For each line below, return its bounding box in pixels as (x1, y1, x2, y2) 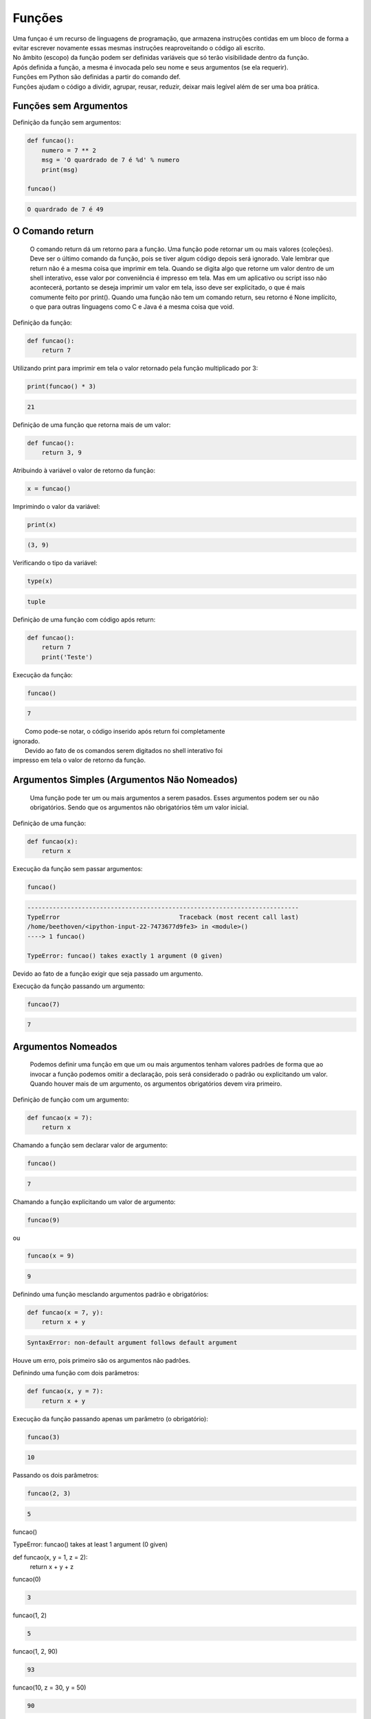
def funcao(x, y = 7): (27, 1388, 104, 1395)
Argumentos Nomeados (12, 1040, 117, 1052)
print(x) (27, 521, 57, 529)
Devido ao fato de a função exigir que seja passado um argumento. (12, 970, 203, 978)
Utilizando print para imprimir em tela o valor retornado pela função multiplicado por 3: (12, 364, 258, 373)
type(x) (27, 578, 53, 585)
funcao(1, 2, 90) (12, 1647, 58, 1656)
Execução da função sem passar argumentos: (12, 865, 143, 873)
